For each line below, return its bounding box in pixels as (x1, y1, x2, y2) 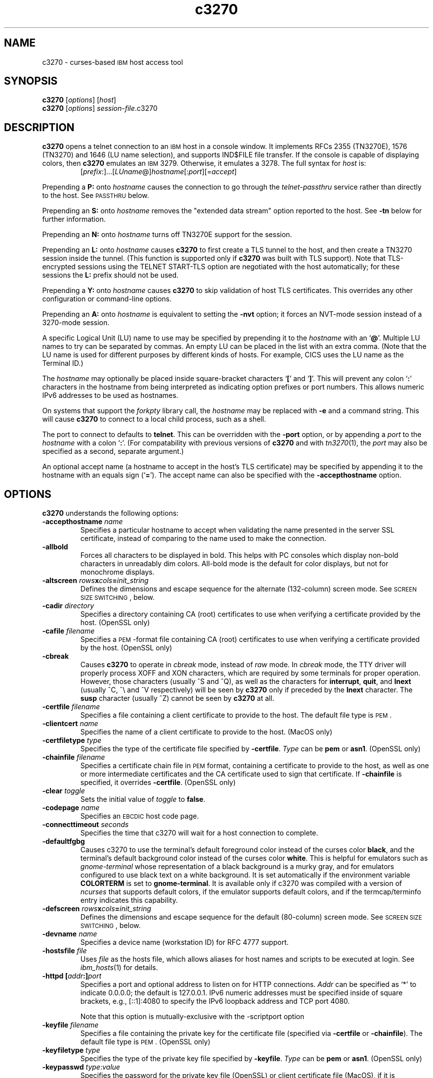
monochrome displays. (80, 568, 155, 577)
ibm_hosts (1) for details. (80, 963, 158, 972)
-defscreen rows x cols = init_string (42, 904, 151, 913)
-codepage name (42, 803, 100, 812)
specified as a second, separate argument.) (42, 447, 184, 456)
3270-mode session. (42, 318, 110, 327)
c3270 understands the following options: (42, 509, 179, 518)
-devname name (42, 930, 97, 938)
